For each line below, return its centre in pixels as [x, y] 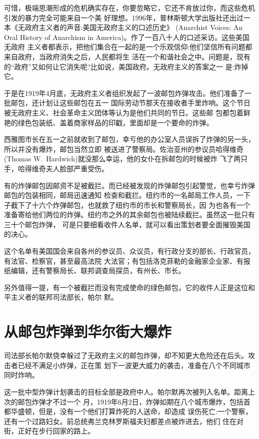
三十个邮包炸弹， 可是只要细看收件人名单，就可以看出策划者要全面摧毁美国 [127, 224]
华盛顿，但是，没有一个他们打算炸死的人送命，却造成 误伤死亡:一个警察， [131, 411]
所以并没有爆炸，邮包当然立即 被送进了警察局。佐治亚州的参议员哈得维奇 [124, 149]
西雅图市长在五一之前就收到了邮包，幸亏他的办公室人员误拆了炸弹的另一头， [129, 139]
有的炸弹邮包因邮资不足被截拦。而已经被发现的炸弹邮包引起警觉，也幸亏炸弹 [129, 185]
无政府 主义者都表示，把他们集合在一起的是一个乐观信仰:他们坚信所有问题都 [128, 47]
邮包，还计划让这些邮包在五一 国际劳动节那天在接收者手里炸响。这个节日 [130, 103]
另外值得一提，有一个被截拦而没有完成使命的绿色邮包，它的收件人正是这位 [126, 287]
